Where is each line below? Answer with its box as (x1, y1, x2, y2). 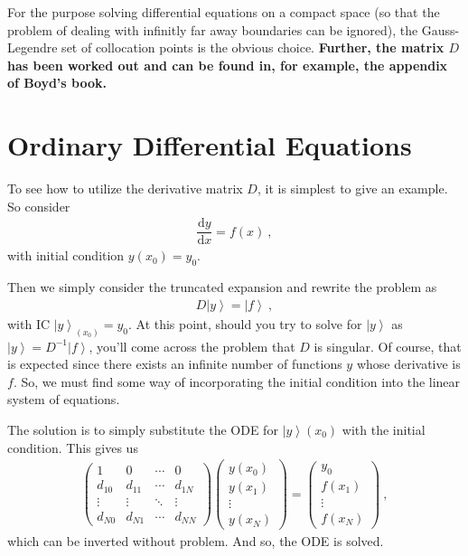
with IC (7, 314, 51, 333)
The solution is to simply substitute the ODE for (7, 420, 278, 439)
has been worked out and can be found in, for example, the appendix (7, 55, 448, 74)
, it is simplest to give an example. (257, 179, 448, 198)
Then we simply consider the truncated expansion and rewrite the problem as (7, 278, 437, 297)
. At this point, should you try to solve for (127, 314, 362, 333)
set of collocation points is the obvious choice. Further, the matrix (61, 38, 445, 57)
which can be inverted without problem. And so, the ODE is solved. (7, 532, 384, 551)
